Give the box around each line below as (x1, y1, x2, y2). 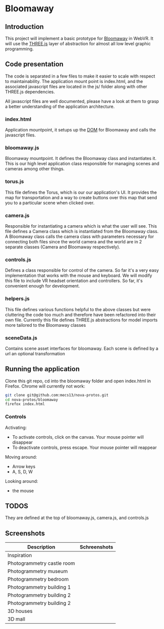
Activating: (5, 424, 27, 430)
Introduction (5, 23, 44, 31)
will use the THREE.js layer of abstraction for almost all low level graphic (5, 41, 151, 47)
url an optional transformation (5, 350, 65, 356)
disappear (12, 439, 33, 445)
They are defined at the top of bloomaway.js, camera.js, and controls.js (5, 515, 149, 521)
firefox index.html (5, 402, 45, 407)
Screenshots (5, 529, 45, 537)
